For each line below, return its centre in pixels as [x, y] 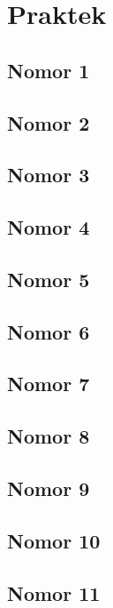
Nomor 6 [49, 331]
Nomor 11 [54, 592]
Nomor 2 [49, 122]
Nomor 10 [54, 540]
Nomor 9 [49, 488]
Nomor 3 [49, 175]
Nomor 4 [49, 227]
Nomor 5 [49, 279]
